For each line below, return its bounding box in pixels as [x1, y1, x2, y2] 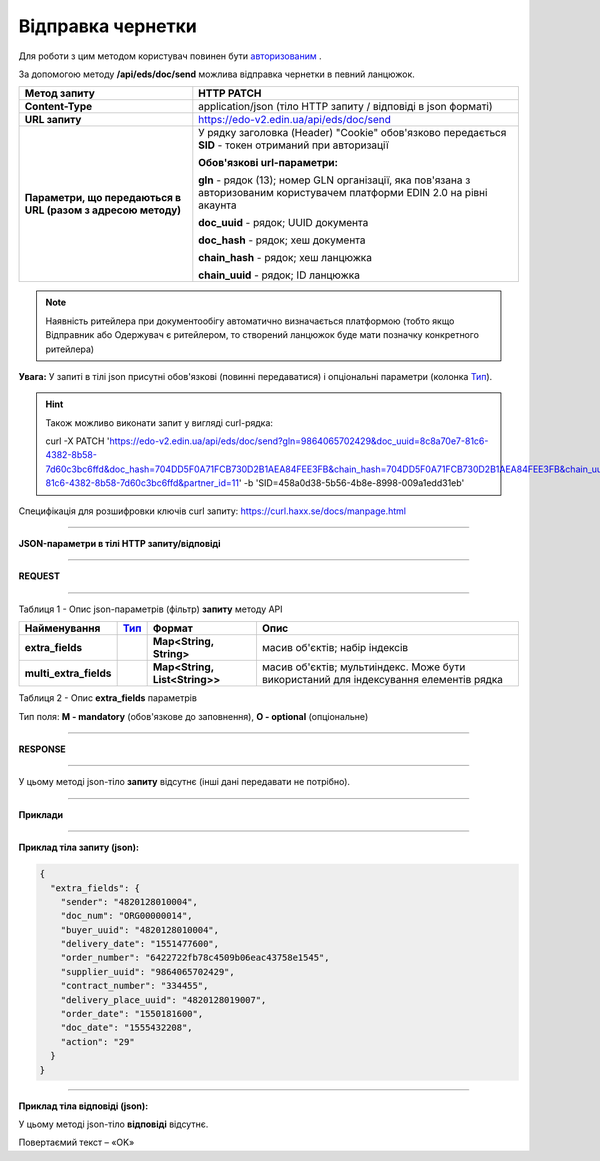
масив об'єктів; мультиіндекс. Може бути [261, 660, 466, 674]
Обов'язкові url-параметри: [198, 156, 339, 170]
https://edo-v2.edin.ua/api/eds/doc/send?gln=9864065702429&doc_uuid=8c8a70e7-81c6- [109, 435, 489, 447]
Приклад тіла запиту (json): [18, 841, 140, 854]
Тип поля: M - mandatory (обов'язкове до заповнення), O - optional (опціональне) [18, 710, 369, 722]
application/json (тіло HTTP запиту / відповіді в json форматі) [198, 100, 493, 114]
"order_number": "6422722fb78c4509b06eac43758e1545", [60, 952, 330, 964]
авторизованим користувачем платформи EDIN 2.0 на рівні [198, 186, 488, 200]
